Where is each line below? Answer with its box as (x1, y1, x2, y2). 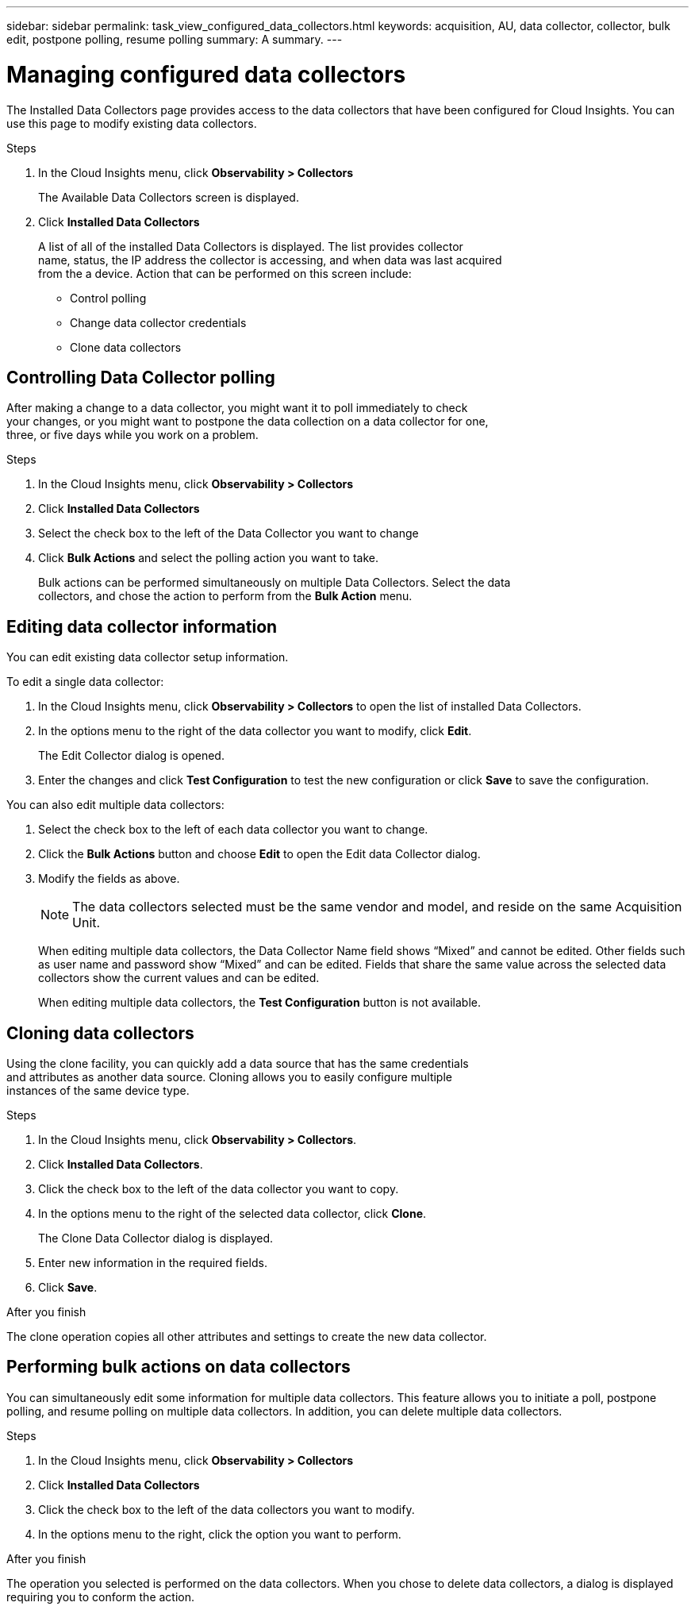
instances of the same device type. (6, 1084, 190, 1098)
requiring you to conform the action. (6, 1589, 195, 1604)
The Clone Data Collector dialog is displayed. (38, 1231, 274, 1246)
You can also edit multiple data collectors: (6, 798, 225, 812)
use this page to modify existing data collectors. (6, 116, 257, 130)
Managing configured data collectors (6, 60, 406, 88)
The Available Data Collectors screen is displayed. (38, 190, 299, 204)
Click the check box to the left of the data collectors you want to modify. (38, 1502, 415, 1516)
